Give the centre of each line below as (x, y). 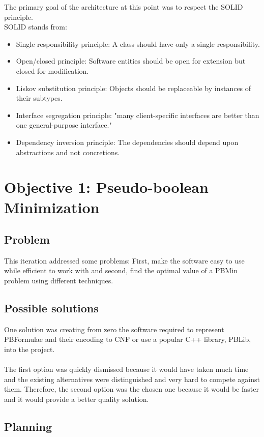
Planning (28, 427)
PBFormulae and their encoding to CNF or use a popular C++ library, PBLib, (128, 339)
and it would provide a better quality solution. (77, 399)
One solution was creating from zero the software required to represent (114, 329)
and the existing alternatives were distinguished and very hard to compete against (132, 379)
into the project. (30, 349)
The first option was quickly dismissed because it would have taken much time (126, 369)
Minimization (52, 207)
